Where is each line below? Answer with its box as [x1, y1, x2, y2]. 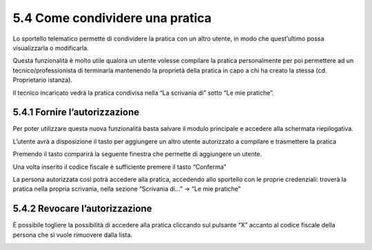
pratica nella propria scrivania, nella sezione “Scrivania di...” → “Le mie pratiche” [12, 185, 241, 193]
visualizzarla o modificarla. [12, 43, 89, 52]
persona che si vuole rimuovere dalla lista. [12, 231, 133, 239]
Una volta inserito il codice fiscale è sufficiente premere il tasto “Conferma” [12, 163, 227, 171]
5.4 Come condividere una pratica [12, 10, 212, 25]
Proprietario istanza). [12, 76, 72, 84]
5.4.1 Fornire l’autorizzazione [12, 107, 140, 118]
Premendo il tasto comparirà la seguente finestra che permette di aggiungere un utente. [12, 150, 262, 158]
